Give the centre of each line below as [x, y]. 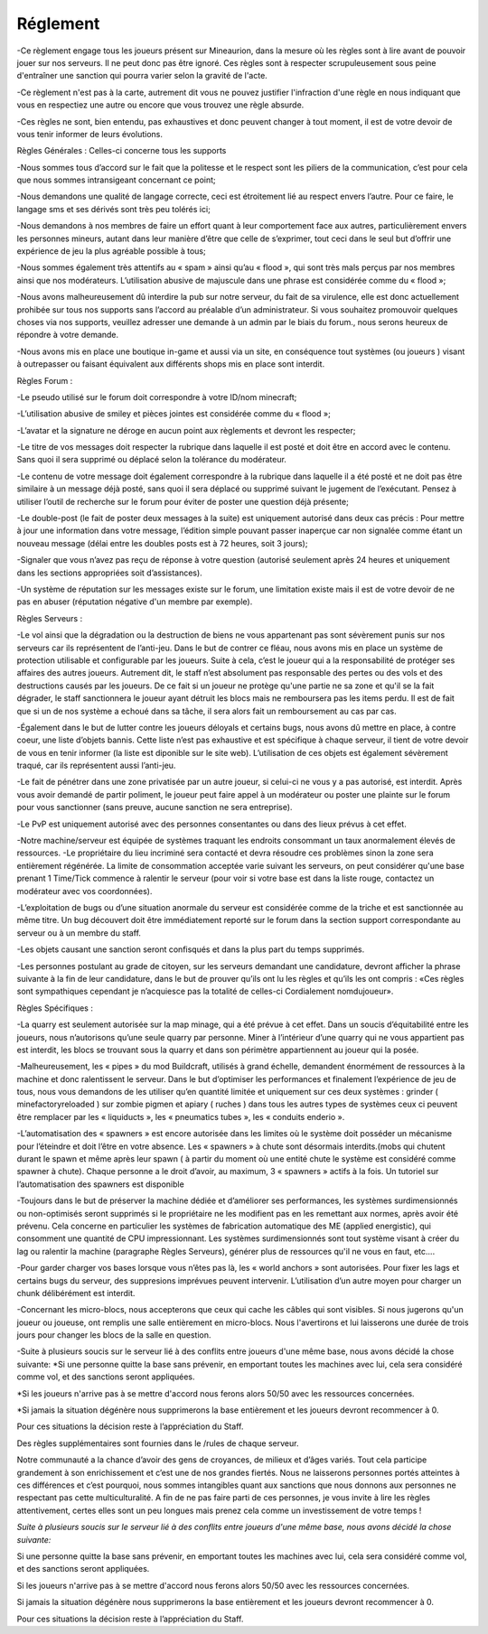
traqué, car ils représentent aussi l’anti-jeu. [96, 766]
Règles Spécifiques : [55, 1008]
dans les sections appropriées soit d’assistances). [109, 573]
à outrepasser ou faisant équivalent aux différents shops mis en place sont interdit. [171, 364]
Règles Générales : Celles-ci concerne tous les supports [122, 151]
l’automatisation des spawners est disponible [100, 1184]
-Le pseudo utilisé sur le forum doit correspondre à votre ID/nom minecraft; [157, 397]
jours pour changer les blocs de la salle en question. [114, 1335]
